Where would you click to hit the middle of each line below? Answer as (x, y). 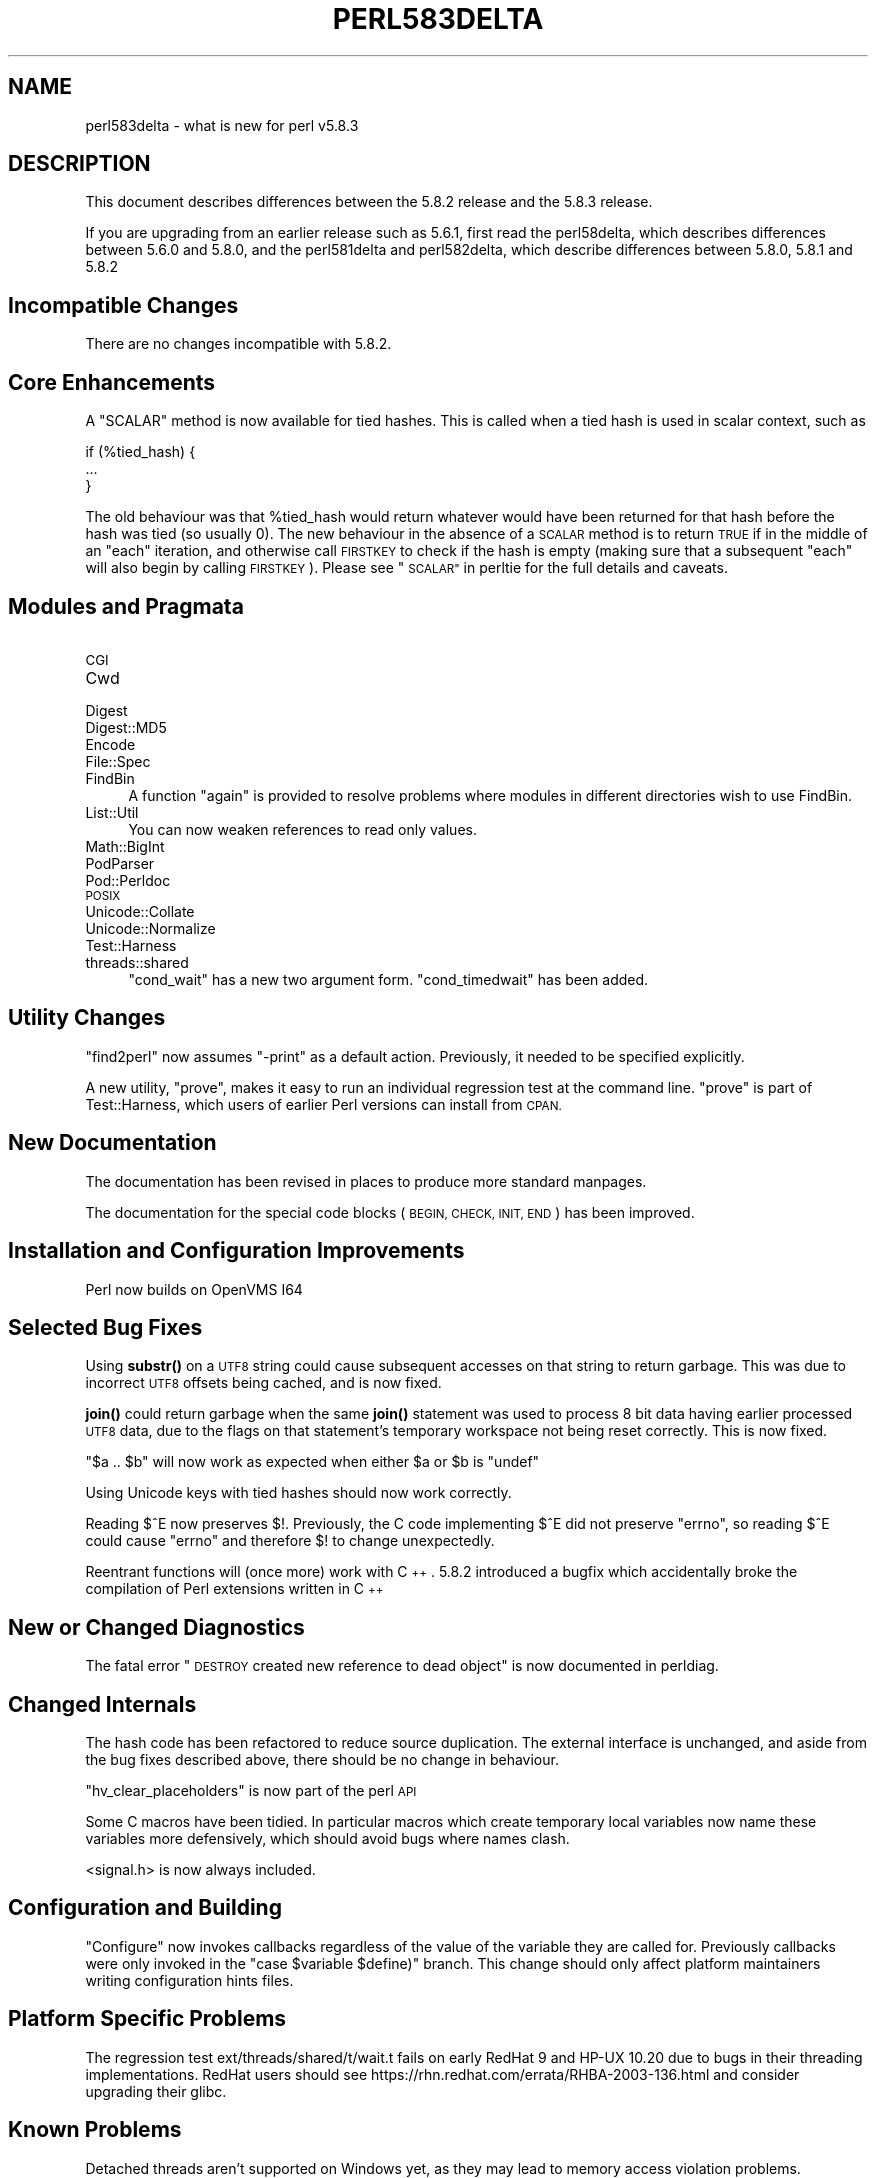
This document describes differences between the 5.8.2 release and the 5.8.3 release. (369, 202)
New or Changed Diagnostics (156, 1627)
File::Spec (118, 761)
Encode (110, 744)
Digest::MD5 (126, 727)
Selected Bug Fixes (105, 1327)
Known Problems (95, 2130)
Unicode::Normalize (150, 928)
